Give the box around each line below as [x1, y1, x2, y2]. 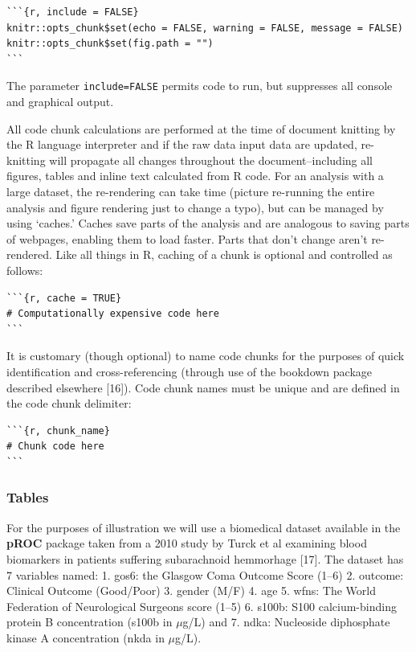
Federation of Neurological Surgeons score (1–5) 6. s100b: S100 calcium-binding [6, 597, 397, 614]
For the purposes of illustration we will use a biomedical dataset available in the [6, 519, 401, 535]
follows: [6, 261, 43, 278]
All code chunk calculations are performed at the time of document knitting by [6, 120, 396, 137]
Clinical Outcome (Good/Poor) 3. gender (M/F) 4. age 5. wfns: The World [6, 582, 376, 599]
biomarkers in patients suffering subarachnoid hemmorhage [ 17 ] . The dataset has [6, 550, 404, 567]
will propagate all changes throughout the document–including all [49, 151, 373, 168]
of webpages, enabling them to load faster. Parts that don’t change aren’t [6, 230, 368, 247]
